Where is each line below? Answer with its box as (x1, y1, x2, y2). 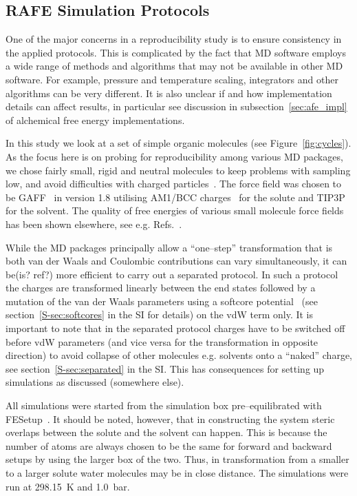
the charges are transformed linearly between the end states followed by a (6, 280, 316, 295)
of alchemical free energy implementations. (6, 112, 185, 127)
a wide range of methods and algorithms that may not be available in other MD (6, 59, 343, 73)
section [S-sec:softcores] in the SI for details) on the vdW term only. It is (6, 307, 314, 322)
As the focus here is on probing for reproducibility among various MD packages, (6, 149, 343, 163)
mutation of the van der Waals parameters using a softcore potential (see (6, 293, 318, 308)
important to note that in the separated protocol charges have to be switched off (6, 321, 345, 335)
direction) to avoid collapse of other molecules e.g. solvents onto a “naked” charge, (6, 348, 352, 362)
